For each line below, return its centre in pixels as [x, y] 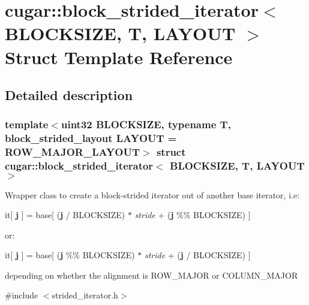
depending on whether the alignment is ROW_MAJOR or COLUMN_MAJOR [151, 275]
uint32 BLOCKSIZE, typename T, [146, 124]
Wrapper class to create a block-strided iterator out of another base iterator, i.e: [152, 194]
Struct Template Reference [119, 57]
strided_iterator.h [85, 295]
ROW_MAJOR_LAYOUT [73, 152]
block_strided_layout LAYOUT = [91, 138]
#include [22, 295]
